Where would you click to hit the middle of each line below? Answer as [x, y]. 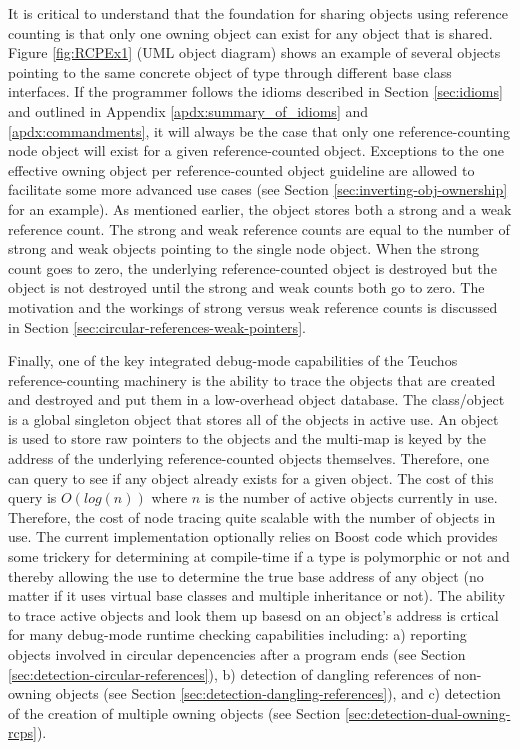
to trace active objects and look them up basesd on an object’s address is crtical [253, 614]
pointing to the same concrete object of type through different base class [230, 71]
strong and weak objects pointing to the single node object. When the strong [243, 248]
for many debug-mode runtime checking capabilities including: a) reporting [237, 634]
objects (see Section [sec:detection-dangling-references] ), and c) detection [278, 693]
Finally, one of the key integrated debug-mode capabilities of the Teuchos [233, 360]
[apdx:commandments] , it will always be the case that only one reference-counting [259, 130]
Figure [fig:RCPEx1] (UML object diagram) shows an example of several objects [254, 52]
